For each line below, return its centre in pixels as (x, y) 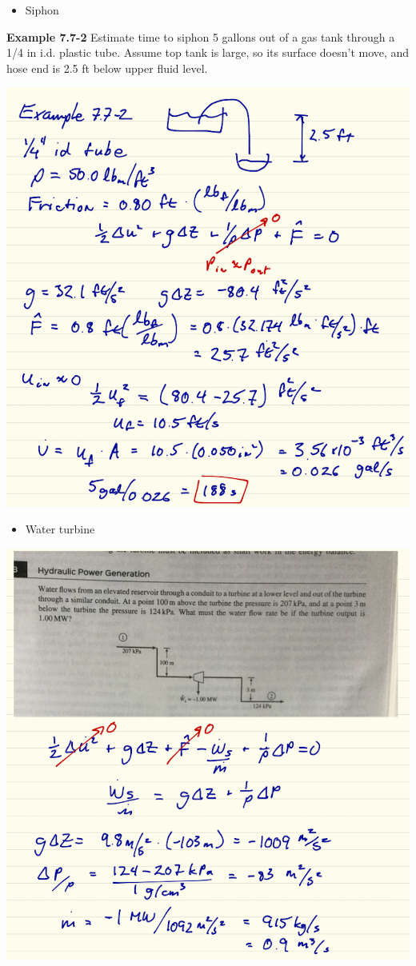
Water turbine (60, 529)
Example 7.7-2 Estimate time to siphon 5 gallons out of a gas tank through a (201, 36)
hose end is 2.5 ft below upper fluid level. (107, 68)
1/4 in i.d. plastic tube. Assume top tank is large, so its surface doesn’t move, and (208, 52)
